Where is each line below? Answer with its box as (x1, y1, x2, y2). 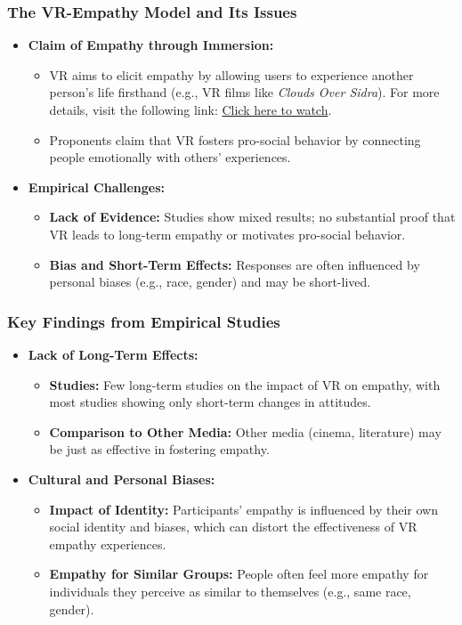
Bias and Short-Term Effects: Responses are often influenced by (49, 255, 420, 273)
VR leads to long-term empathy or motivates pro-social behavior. (49, 224, 406, 243)
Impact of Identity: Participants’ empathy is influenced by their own (49, 499, 439, 518)
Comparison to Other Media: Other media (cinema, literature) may (49, 422, 442, 441)
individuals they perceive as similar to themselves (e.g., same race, (49, 581, 411, 600)
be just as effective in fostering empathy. (49, 440, 270, 459)
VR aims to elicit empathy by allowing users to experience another (49, 65, 414, 84)
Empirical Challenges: (28, 177, 166, 196)
